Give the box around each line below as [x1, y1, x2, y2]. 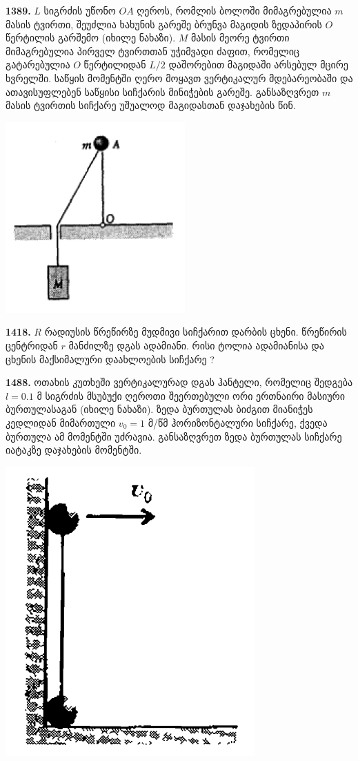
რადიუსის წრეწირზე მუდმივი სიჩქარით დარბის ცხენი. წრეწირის [44, 325, 347, 339]
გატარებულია [6, 57, 70, 72]
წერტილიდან [83, 57, 146, 72]
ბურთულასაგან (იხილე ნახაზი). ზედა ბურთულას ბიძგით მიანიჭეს [6, 402, 313, 416]
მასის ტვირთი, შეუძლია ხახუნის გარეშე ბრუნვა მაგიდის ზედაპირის [6, 17, 322, 31]
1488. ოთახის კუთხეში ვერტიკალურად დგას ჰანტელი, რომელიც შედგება [6, 375, 353, 389]
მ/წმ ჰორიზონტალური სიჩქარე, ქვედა [148, 415, 328, 430]
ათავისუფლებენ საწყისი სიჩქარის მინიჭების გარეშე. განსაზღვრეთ [6, 84, 319, 99]
